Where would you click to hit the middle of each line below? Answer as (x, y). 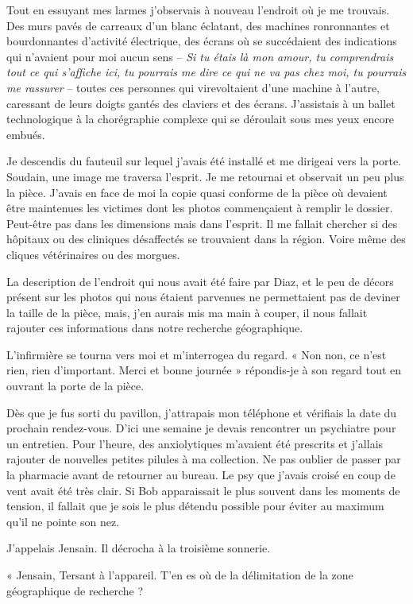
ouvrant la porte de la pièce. (75, 386)
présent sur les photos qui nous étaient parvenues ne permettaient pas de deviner (203, 297)
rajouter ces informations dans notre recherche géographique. (155, 328)
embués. (26, 134)
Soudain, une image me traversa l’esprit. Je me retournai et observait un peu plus (205, 176)
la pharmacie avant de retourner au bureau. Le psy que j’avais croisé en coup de (201, 475)
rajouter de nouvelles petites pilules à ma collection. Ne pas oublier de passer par (204, 459)
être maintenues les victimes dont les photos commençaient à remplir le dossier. (200, 208)
